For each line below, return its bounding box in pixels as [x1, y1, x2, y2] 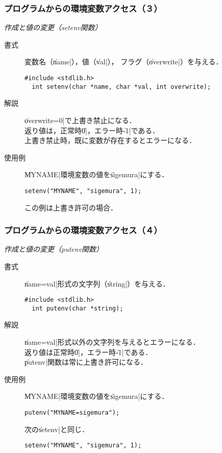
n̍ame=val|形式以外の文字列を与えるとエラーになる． [24, 337, 200, 347]
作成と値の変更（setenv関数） [4, 22, 102, 33]
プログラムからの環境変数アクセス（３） [4, 2, 162, 14]
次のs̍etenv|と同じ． [24, 423, 89, 434]
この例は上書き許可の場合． [24, 202, 117, 212]
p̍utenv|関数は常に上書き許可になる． [24, 356, 148, 367]
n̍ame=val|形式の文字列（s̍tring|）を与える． [24, 278, 170, 289]
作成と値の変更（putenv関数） [4, 244, 104, 254]
